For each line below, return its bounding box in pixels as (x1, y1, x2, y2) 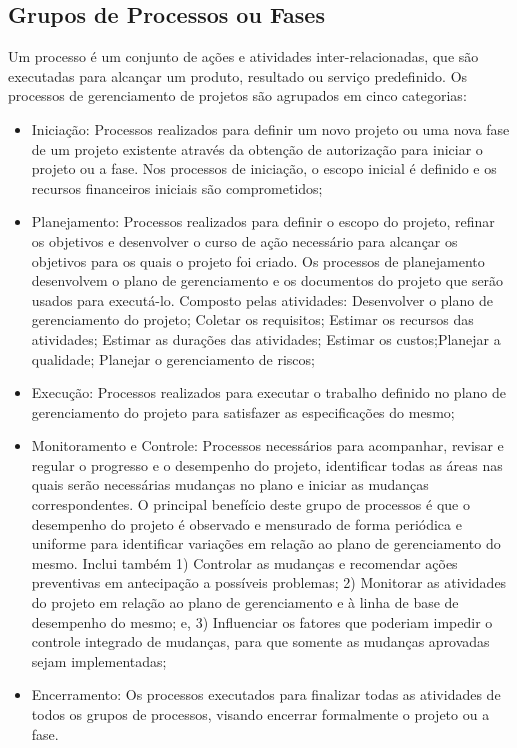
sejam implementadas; (31, 650, 167, 671)
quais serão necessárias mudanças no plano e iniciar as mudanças (31, 474, 429, 495)
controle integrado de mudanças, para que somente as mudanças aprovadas (31, 631, 490, 652)
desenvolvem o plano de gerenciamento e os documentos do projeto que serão (31, 270, 504, 291)
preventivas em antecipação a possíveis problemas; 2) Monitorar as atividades (31, 572, 507, 593)
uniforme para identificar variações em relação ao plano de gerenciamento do (31, 533, 501, 554)
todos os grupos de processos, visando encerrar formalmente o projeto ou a (31, 704, 490, 725)
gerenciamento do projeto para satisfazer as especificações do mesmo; (31, 401, 455, 422)
